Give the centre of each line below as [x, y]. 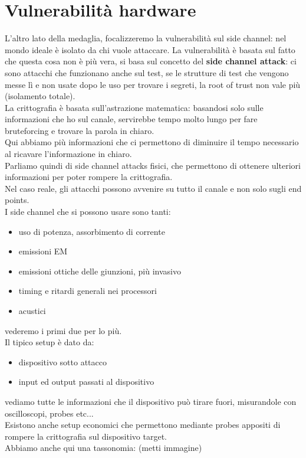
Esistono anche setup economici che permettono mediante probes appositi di [143, 425]
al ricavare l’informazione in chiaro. [68, 154]
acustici [32, 310]
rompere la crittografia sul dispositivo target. [86, 436]
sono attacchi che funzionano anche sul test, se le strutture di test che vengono [147, 72]
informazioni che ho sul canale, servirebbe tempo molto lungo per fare [131, 119]
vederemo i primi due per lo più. [63, 330]
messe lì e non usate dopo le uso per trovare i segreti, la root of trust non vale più [153, 84]
